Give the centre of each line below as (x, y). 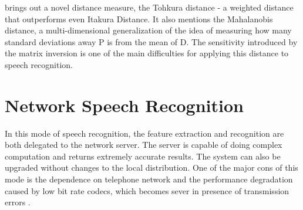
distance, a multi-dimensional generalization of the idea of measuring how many (148, 30)
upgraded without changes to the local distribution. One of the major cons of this (151, 167)
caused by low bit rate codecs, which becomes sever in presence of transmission (147, 190)
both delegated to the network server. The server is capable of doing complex (144, 145)
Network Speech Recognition (124, 105)
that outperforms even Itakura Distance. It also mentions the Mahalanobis (139, 18)
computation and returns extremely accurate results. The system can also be (143, 156)
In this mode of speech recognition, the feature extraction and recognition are (144, 133)
